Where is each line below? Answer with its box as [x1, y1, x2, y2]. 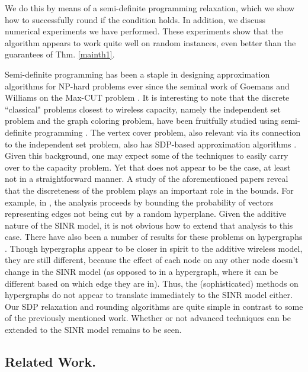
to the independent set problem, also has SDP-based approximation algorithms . [5, 137, 297, 150]
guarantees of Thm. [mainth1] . [5, 48, 115, 60]
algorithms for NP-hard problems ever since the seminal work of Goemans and [5, 79, 290, 92]
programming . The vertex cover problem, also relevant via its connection [34, 126, 301, 138]
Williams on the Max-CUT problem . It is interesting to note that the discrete [5, 91, 290, 104]
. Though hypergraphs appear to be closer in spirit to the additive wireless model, [5, 242, 303, 254]
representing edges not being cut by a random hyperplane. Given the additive [5, 207, 287, 220]
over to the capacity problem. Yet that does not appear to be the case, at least [5, 161, 291, 173]
